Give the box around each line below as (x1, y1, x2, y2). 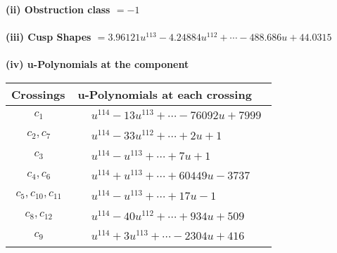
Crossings (11, 86, 65, 102)
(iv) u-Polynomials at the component (6, 57, 189, 71)
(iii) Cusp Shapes (6, 29, 91, 44)
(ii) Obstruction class (6, 2, 110, 16)
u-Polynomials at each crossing (77, 86, 252, 102)
